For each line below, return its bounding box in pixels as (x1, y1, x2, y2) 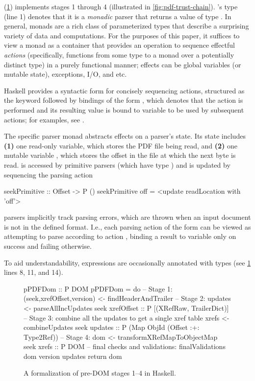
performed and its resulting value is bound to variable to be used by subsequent (4, 104, 244, 115)
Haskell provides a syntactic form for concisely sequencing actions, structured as (4, 85, 245, 95)
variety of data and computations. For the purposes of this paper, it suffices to (4, 30, 240, 40)
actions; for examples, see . (4, 114, 84, 124)
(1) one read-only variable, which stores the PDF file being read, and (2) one (4, 140, 238, 150)
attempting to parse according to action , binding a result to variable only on (4, 231, 236, 241)
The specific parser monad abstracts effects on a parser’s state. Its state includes (4, 131, 246, 141)
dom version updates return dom (24, 351, 122, 361)
